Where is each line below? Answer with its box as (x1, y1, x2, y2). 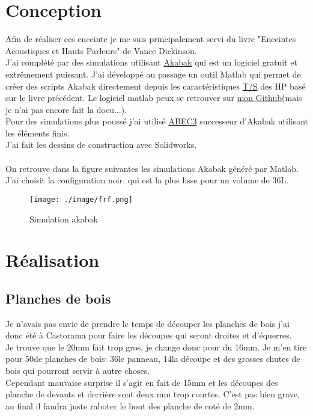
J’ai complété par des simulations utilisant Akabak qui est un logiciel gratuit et (5, 56, 298, 69)
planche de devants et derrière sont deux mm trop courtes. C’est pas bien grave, (5, 388, 300, 400)
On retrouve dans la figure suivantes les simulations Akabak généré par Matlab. (5, 162, 299, 174)
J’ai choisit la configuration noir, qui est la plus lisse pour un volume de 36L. (5, 174, 289, 186)
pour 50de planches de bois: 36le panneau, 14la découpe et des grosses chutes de (5, 352, 300, 365)
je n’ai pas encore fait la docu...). (5, 103, 127, 115)
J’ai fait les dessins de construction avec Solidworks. (5, 138, 197, 151)
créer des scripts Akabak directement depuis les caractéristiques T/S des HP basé (5, 79, 306, 92)
